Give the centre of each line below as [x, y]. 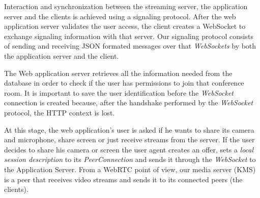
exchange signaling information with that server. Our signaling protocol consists [129, 36]
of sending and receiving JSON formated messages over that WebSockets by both [130, 46]
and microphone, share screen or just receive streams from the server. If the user [129, 140]
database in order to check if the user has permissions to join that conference [124, 83]
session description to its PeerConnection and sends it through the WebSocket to [130, 159]
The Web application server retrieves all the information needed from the [118, 73]
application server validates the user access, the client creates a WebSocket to [125, 26]
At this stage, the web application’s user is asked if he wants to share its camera [129, 129]
